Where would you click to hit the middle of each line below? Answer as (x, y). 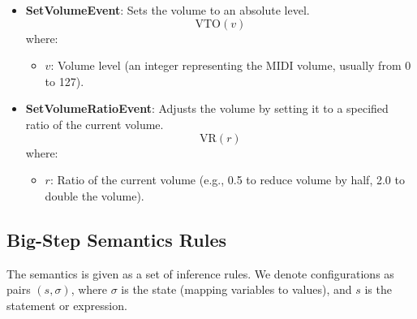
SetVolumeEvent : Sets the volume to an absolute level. (168, 10)
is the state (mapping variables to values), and (236, 289)
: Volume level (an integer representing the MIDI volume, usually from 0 (231, 65)
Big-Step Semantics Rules (116, 239)
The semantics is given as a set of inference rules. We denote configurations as (200, 273)
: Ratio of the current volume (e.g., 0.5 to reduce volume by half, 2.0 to (227, 180)
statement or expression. (67, 305)
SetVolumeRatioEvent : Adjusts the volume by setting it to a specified (207, 108)
